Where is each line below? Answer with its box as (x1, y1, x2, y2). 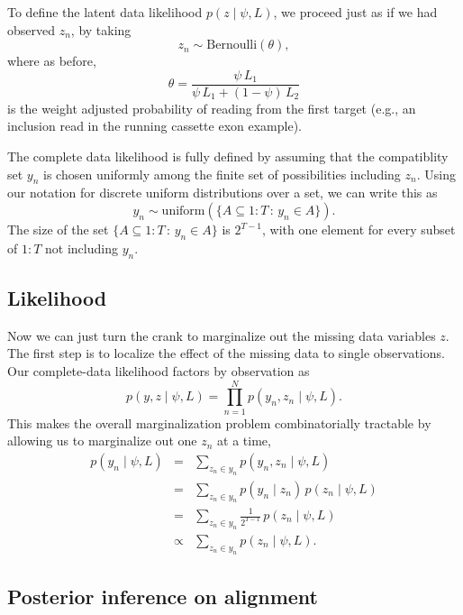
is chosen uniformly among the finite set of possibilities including (43, 164, 401, 183)
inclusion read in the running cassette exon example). (7, 116, 302, 135)
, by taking (70, 20, 132, 39)
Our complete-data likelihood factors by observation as (7, 362, 310, 380)
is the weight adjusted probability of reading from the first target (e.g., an (7, 98, 416, 117)
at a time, (217, 431, 271, 450)
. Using (416, 164, 456, 183)
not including (45, 238, 118, 257)
